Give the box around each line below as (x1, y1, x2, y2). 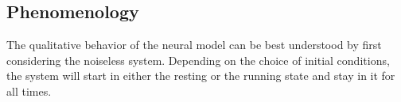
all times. (6, 82, 52, 99)
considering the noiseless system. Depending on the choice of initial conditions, (6, 51, 390, 68)
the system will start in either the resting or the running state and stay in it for (6, 67, 395, 84)
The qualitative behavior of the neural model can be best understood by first (6, 36, 382, 53)
